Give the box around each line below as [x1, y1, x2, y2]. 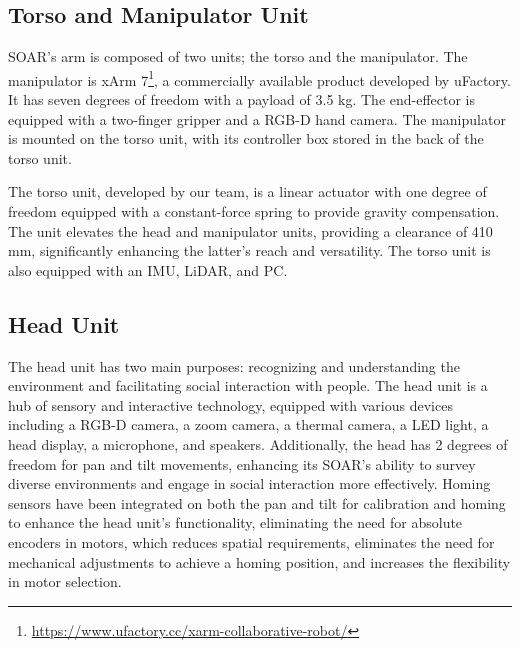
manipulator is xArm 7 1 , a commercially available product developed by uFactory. [8, 66, 511, 90]
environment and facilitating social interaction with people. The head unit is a [8, 375, 488, 396]
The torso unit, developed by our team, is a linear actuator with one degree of [8, 181, 487, 202]
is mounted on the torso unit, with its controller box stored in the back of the [8, 128, 484, 149]
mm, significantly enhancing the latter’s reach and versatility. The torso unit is [8, 240, 491, 261]
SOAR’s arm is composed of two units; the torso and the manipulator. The [8, 46, 468, 67]
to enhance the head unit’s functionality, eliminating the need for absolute [8, 512, 463, 533]
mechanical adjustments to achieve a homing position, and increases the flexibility [8, 551, 511, 572]
